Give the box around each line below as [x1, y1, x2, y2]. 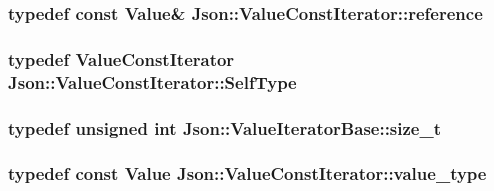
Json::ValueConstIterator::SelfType [8, 69, 297, 94]
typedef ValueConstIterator [8, 46, 235, 71]
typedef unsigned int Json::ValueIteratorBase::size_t [8, 115, 442, 140]
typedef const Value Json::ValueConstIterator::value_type [8, 161, 487, 186]
